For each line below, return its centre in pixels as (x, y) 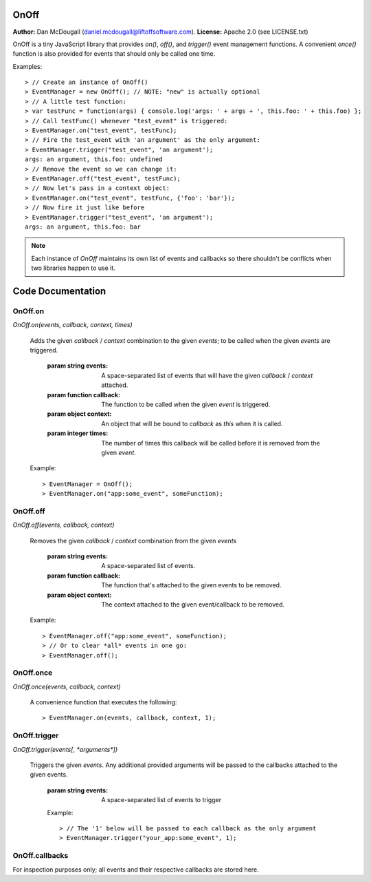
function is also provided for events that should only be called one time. (114, 54)
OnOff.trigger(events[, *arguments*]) (65, 749)
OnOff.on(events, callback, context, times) (73, 325)
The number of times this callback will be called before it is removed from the (211, 443)
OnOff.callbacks (41, 856)
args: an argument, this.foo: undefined (94, 159)
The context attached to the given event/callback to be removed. (193, 605)
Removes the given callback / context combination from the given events (133, 540)
